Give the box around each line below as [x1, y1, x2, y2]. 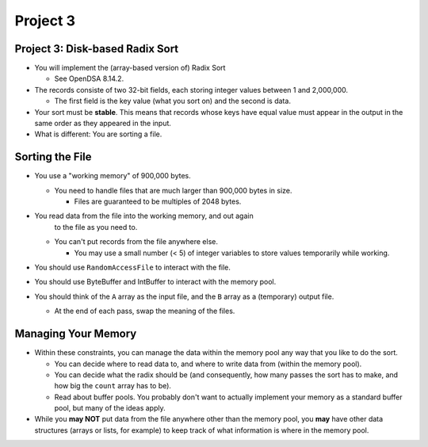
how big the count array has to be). [54, 381, 172, 391]
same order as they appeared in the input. [34, 119, 172, 128]
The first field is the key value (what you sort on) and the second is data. [54, 96, 291, 106]
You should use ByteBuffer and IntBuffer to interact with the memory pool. [34, 277, 277, 287]
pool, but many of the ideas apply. [54, 403, 166, 413]
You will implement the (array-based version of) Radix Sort [34, 63, 226, 73]
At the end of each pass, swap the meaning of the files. [54, 306, 235, 316]
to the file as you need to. [54, 222, 138, 231]
